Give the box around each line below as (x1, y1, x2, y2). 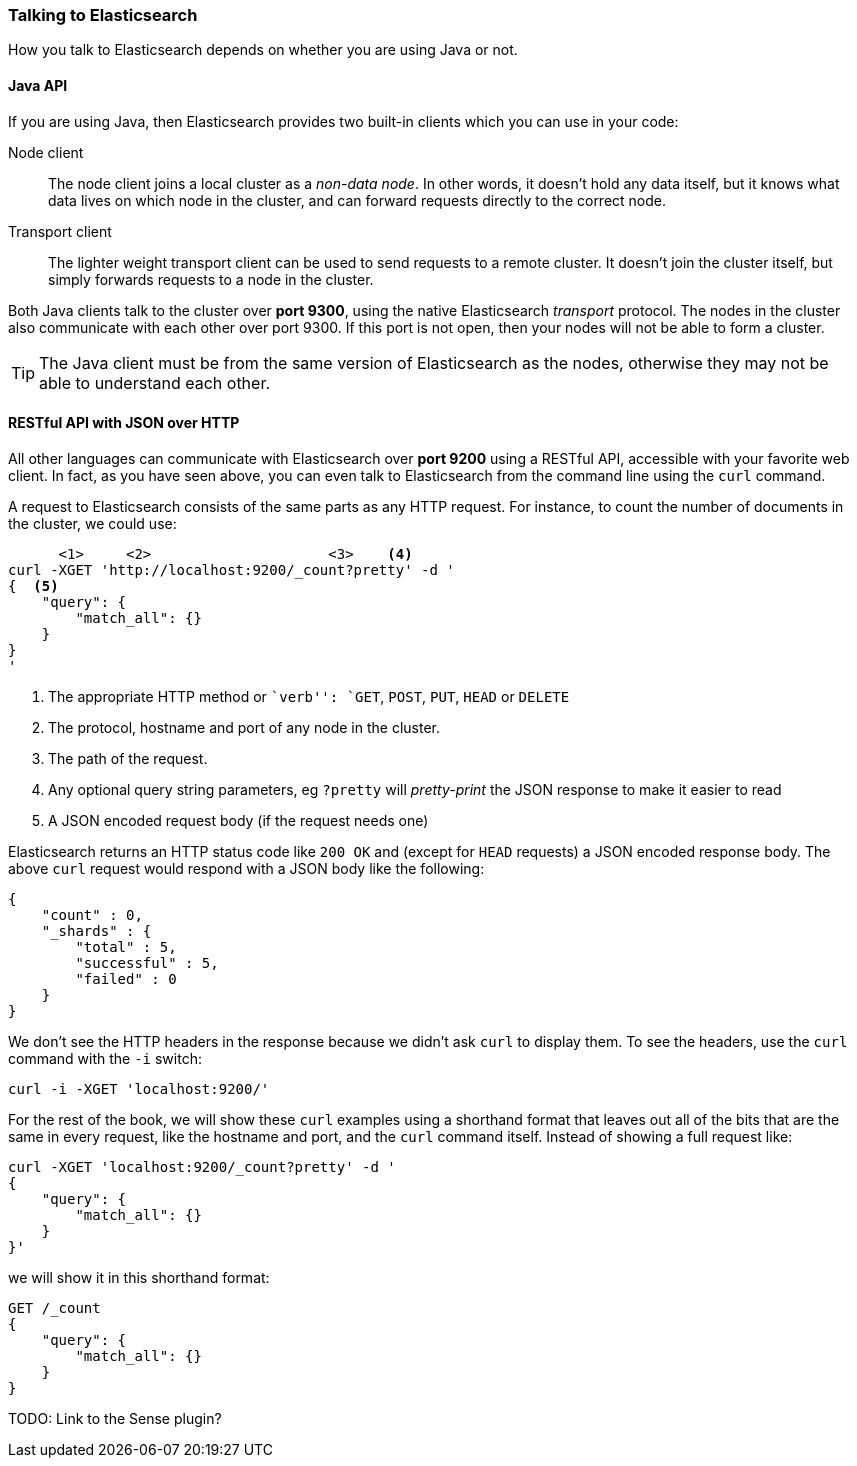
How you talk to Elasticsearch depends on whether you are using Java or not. (8, 41, 518, 59)
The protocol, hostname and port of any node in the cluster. (48, 718, 440, 736)
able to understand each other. (39, 372, 271, 393)
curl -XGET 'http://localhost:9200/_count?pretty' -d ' (8, 561, 455, 578)
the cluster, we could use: (8, 514, 177, 532)
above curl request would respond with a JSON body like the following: (8, 859, 485, 877)
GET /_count (8, 1299, 101, 1316)
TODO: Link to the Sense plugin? (8, 1409, 222, 1427)
